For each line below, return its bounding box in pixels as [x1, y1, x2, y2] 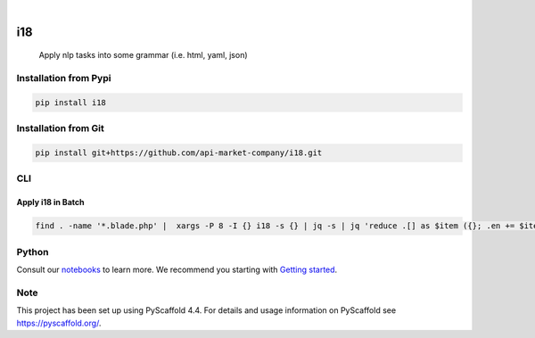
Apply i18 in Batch [16, 197, 85, 208]
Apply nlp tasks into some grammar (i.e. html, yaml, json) [38, 50, 249, 61]
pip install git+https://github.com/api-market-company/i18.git [35, 148, 323, 158]
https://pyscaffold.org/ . [16, 317, 102, 328]
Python [16, 245, 49, 258]
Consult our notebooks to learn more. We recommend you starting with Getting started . [16, 264, 338, 275]
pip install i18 [35, 97, 107, 107]
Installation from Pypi [16, 72, 111, 85]
